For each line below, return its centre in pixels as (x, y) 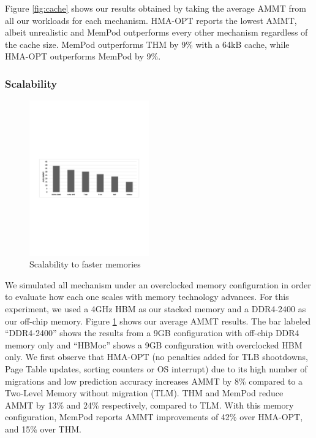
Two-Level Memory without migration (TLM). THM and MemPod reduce (144, 393)
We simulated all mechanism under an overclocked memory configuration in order (158, 284)
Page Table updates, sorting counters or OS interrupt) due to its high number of (156, 369)
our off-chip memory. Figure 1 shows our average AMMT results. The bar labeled (158, 321)
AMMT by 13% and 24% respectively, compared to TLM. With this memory (149, 405)
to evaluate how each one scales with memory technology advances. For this (147, 297)
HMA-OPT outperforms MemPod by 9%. (83, 56)
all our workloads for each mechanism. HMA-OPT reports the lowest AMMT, (151, 20)
